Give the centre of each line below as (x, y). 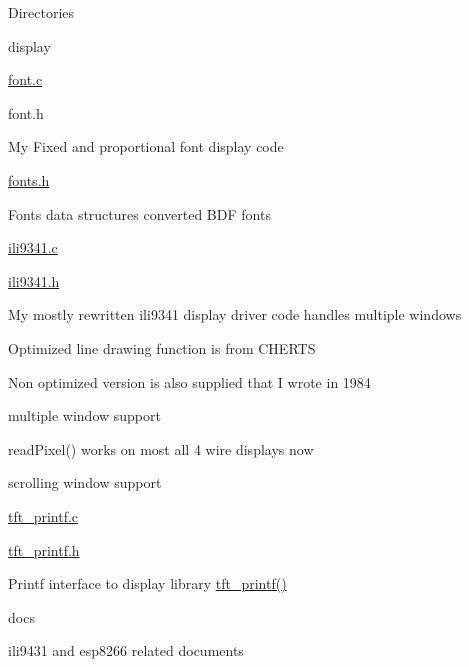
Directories (41, 12)
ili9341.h (34, 280)
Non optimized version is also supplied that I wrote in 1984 (189, 381)
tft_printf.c (43, 515)
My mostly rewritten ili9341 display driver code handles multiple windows (235, 314)
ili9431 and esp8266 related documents (126, 650)
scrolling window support (85, 482)
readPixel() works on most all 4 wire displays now (161, 448)
